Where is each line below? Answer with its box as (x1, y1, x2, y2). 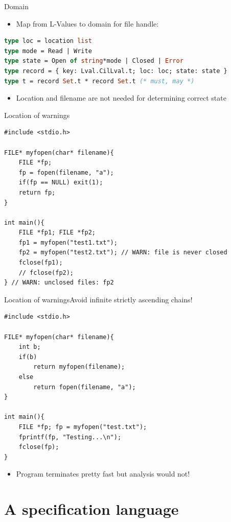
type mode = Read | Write (4, 47, 92, 55)
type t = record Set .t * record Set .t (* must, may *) (4, 77, 195, 85)
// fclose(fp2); (18, 269, 74, 276)
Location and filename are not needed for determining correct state (16, 92, 226, 103)
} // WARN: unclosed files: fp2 (4, 279, 114, 287)
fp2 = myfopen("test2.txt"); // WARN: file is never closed (18, 249, 227, 256)
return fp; (18, 188, 56, 196)
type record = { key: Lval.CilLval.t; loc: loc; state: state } (4, 67, 227, 75)
